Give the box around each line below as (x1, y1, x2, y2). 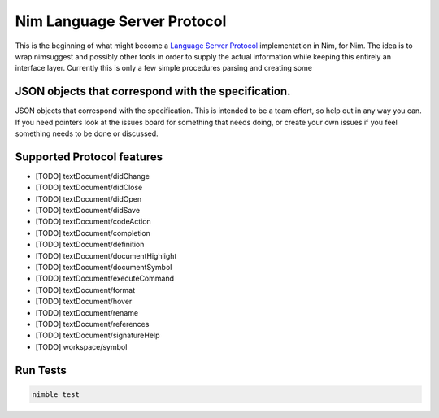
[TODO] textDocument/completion (35, 228, 150, 237)
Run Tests (15, 363, 67, 377)
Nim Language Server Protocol (15, 12, 227, 30)
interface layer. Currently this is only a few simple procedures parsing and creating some (15, 63, 313, 73)
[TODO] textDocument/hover (35, 297, 133, 307)
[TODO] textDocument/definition (35, 240, 145, 250)
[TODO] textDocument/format (35, 285, 136, 294)
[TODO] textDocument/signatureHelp (35, 330, 160, 341)
